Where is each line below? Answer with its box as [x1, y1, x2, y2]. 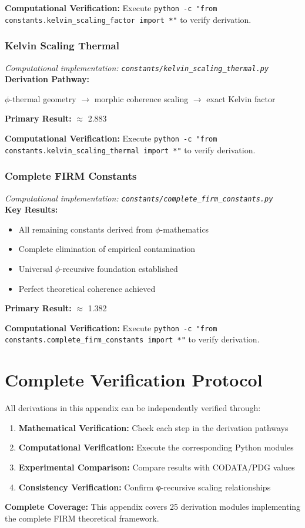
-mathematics [160, 223, 209, 235]
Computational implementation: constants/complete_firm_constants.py [5, 191, 273, 204]
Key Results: [5, 203, 58, 216]
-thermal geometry [9, 92, 76, 105]
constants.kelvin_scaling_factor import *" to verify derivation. [5, 13, 252, 25]
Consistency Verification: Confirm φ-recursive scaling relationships [18, 480, 271, 493]
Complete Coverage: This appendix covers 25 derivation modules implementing [5, 500, 301, 513]
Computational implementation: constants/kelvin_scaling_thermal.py [5, 61, 269, 73]
